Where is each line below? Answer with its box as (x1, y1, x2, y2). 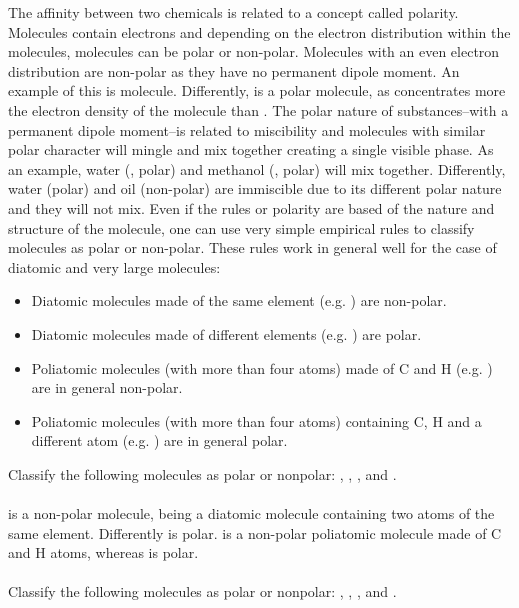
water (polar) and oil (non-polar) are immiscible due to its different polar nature (8, 178, 502, 199)
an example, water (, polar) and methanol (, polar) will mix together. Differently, (8, 158, 506, 179)
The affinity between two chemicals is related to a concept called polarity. (8, 2, 459, 22)
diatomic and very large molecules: (8, 256, 221, 277)
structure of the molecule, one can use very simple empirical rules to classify (8, 217, 475, 238)
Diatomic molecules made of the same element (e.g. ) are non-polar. (31, 290, 447, 311)
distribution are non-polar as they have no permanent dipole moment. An (8, 60, 460, 81)
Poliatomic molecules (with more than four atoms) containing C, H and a (31, 410, 482, 431)
